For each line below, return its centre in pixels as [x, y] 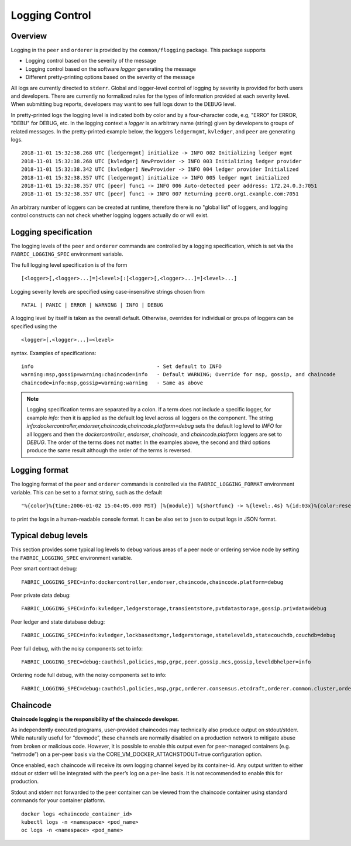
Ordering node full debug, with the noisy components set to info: [89, 675]
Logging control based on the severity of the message [91, 61]
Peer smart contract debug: [44, 569]
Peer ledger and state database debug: [58, 622]
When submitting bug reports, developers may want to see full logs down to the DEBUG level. [123, 104]
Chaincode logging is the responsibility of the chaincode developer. [95, 719]
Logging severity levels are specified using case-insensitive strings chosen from [108, 291]
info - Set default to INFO [121, 366]
